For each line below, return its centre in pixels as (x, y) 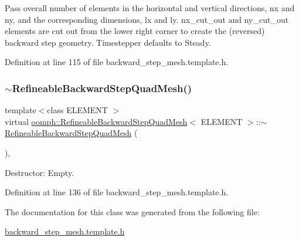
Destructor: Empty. (40, 172)
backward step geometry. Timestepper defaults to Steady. (108, 42)
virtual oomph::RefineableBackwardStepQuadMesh (96, 121)
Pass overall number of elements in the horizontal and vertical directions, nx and (150, 8)
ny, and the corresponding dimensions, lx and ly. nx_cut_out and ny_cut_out (147, 19)
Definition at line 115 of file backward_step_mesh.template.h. (117, 62)
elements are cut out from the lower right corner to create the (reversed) (135, 31)
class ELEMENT (77, 110)
